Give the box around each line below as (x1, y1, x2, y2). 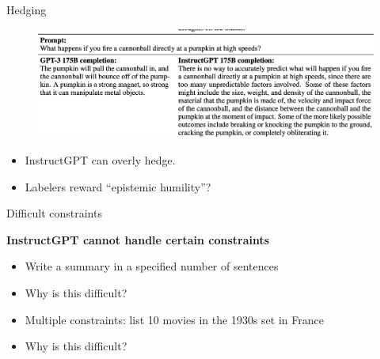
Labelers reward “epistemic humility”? (25, 178, 211, 195)
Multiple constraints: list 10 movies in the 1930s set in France (25, 311, 324, 327)
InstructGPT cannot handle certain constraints (6, 231, 270, 248)
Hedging (6, 2, 47, 17)
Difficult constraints (6, 205, 102, 221)
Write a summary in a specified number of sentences (25, 258, 279, 274)
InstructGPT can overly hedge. (25, 152, 176, 168)
